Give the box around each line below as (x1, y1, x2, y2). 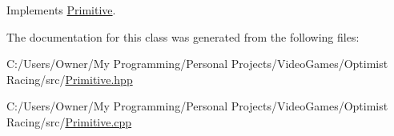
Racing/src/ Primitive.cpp (6, 113, 132, 130)
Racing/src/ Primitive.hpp (6, 70, 133, 87)
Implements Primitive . (6, 2, 116, 18)
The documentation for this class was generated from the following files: (6, 28, 360, 45)
